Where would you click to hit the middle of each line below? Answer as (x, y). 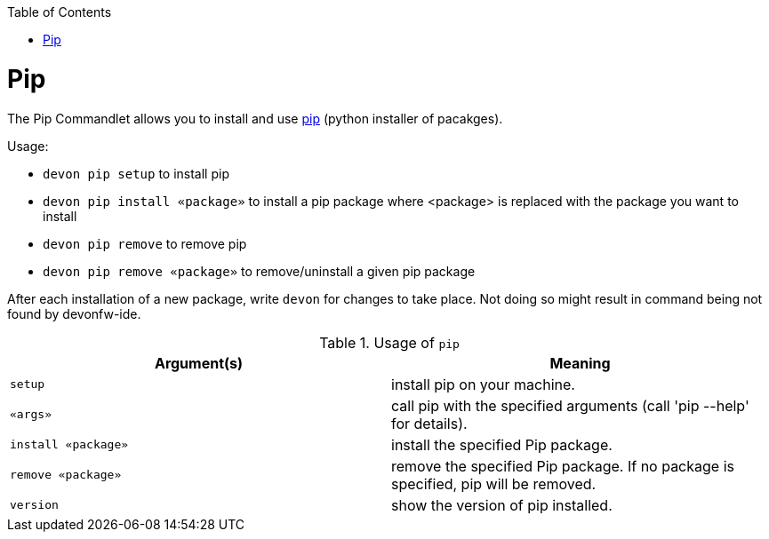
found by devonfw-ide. (74, 313)
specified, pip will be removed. (494, 484)
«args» (31, 414)
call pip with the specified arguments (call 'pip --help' (570, 405)
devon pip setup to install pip (136, 173)
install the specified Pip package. (502, 444)
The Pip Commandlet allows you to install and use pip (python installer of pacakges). (255, 118)
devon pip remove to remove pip (145, 243)
